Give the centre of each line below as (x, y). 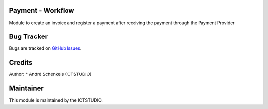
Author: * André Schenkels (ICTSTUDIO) (50, 74)
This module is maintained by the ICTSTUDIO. (56, 100)
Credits (21, 62)
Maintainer (27, 89)
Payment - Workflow (42, 11)
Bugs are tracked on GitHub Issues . (45, 48)
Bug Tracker (29, 37)
